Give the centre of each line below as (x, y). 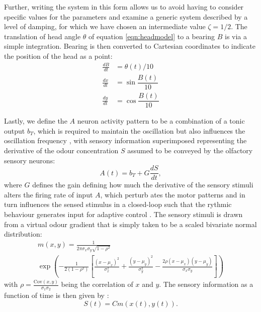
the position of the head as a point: (58, 56)
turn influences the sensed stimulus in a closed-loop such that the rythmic (118, 204)
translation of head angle (42, 36)
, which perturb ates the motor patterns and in (173, 194)
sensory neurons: (30, 160)
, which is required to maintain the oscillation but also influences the (139, 130)
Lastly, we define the (36, 121)
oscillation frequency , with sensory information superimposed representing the (125, 140)
